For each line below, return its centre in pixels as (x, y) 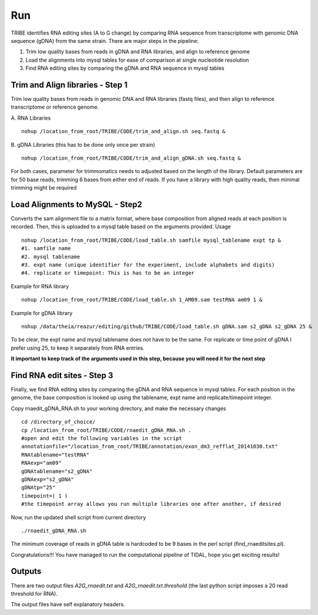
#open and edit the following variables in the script (102, 438)
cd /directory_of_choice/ (59, 422)
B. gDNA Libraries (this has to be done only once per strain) (83, 144)
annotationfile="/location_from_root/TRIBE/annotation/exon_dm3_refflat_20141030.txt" (150, 447)
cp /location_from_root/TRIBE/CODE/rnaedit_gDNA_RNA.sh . (106, 430)
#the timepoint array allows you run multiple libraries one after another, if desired (151, 504)
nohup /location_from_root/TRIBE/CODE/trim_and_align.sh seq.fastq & (124, 131)
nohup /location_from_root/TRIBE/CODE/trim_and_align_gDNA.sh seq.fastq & (131, 158)
